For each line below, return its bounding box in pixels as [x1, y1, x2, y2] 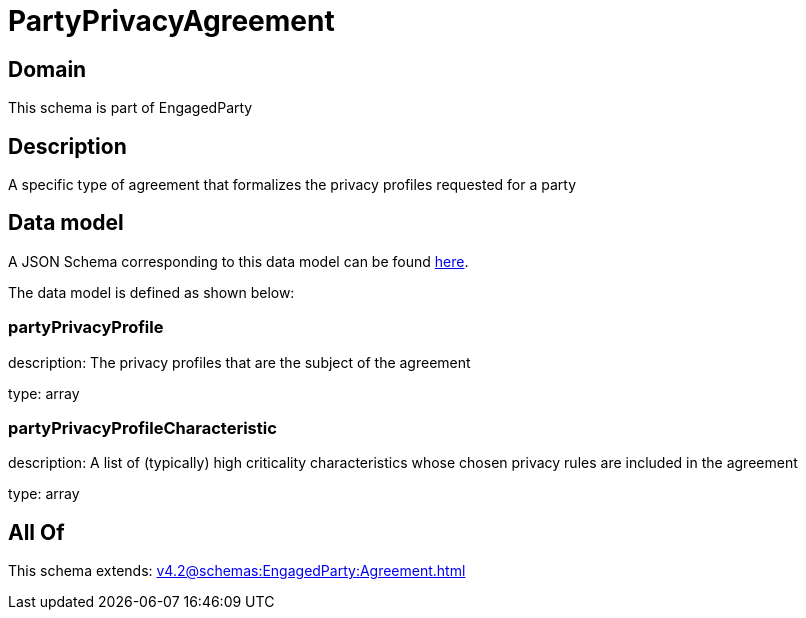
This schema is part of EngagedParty [8, 99, 253, 117]
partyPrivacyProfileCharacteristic [8, 417, 277, 438]
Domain [8, 56, 87, 82]
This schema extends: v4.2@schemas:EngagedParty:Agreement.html [8, 562, 466, 580]
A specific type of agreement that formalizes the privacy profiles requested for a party [8, 176, 577, 194]
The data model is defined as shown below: [8, 283, 295, 301]
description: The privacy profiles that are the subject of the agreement [8, 353, 471, 371]
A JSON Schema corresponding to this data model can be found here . [8, 252, 469, 270]
